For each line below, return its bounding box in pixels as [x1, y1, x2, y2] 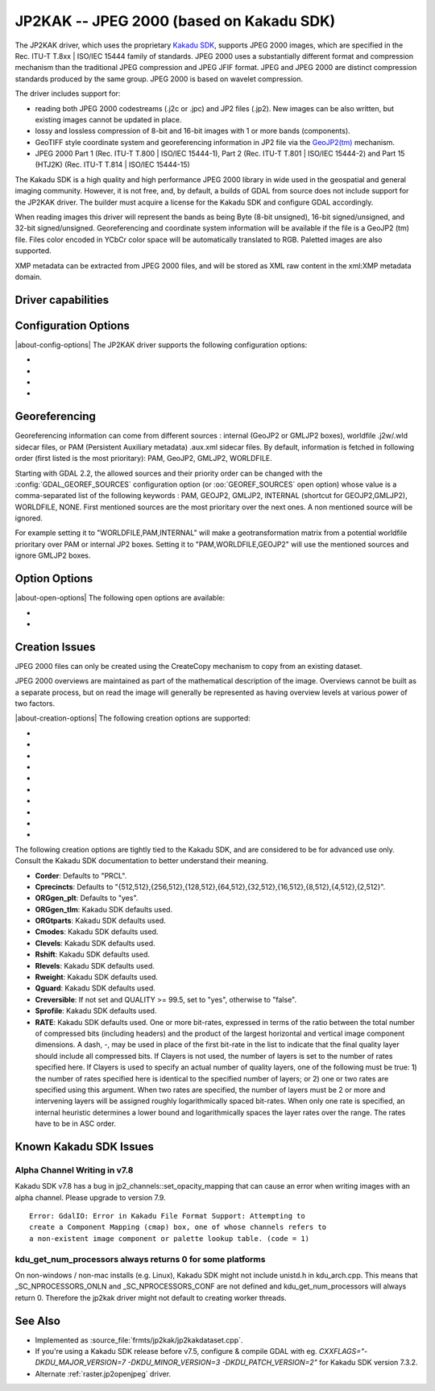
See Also [14, 1314, 60, 1327]
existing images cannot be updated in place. [35, 114, 182, 124]
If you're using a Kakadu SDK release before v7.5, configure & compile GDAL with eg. [35, 1347, 317, 1356]
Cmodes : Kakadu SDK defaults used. [35, 927, 159, 936]
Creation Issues [14, 640, 96, 654]
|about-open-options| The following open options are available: [14, 593, 226, 603]
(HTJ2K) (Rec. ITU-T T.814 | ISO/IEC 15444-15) [35, 160, 191, 169]
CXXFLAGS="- [318, 1347, 368, 1356]
